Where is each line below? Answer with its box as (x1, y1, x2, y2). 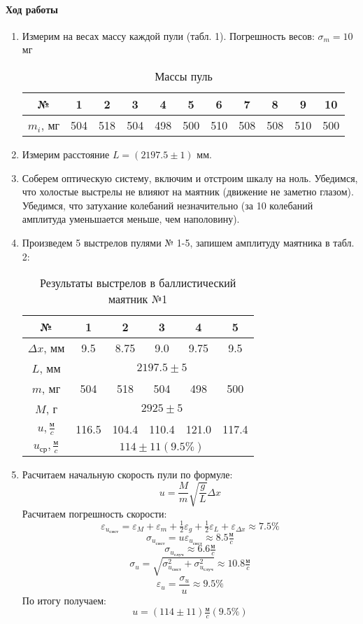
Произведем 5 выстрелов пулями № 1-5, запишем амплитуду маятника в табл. (22, 235, 355, 249)
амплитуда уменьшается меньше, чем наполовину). (22, 212, 240, 226)
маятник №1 (108, 291, 168, 307)
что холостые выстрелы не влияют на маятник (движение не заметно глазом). (22, 184, 354, 199)
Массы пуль (155, 67, 213, 84)
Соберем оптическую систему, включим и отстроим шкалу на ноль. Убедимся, (22, 170, 358, 185)
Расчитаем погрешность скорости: (22, 506, 167, 520)
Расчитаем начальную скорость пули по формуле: (22, 467, 233, 482)
